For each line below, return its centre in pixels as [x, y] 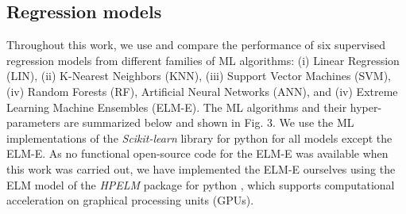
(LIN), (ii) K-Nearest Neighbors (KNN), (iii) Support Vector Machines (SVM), [199, 76]
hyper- [366, 107]
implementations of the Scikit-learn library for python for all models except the [199, 138]
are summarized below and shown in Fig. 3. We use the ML [209, 122]
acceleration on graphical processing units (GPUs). [130, 200]
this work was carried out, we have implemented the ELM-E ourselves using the [201, 168]
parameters [33, 122]
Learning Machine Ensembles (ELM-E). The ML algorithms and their [177, 107]
